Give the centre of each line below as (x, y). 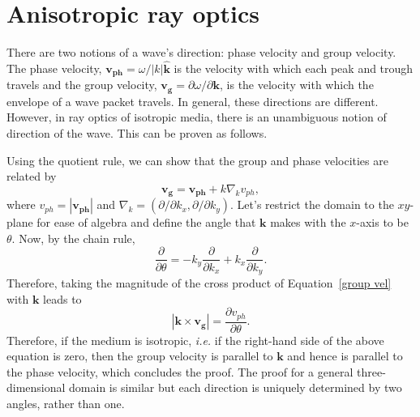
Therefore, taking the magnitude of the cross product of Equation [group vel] (199, 282)
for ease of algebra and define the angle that (146, 222)
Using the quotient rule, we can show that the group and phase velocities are (197, 160)
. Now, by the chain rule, (73, 238)
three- (371, 371)
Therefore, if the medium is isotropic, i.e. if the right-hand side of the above (195, 340)
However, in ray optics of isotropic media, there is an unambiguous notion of (197, 117)
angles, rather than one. (66, 404)
